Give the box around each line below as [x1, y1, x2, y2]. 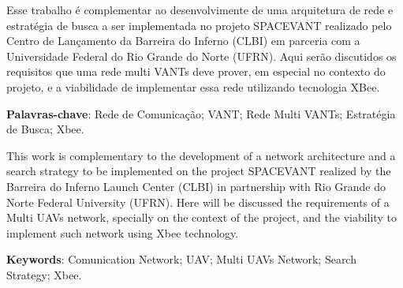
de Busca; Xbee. [6, 121, 84, 137]
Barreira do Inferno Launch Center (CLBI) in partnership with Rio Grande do [6, 178, 386, 194]
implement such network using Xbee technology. [6, 224, 239, 241]
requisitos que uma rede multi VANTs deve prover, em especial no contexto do [6, 63, 386, 80]
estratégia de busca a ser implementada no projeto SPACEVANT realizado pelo [6, 17, 392, 33]
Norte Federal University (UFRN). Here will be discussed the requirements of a [6, 193, 390, 210]
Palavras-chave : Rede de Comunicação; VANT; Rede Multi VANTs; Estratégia [6, 105, 396, 122]
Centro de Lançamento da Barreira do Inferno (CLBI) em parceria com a [6, 32, 360, 49]
